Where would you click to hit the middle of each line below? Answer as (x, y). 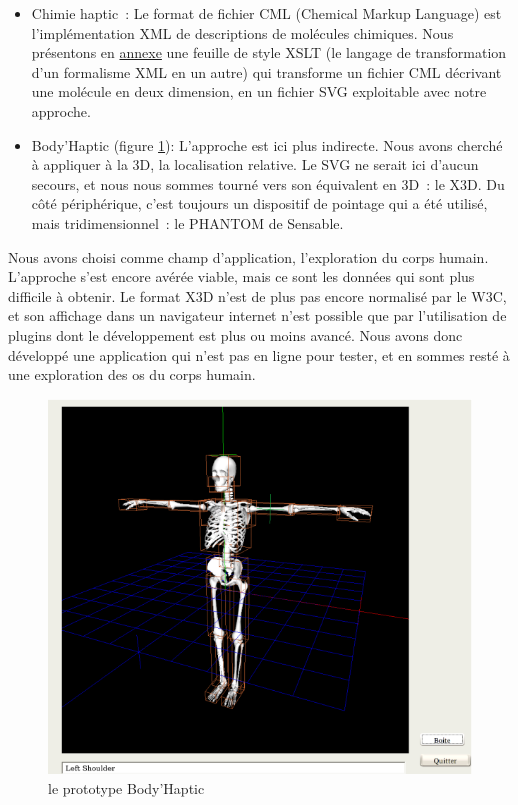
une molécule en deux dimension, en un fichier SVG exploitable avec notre (259, 91)
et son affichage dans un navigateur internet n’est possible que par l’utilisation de (257, 315)
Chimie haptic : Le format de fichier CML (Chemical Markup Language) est (266, 13)
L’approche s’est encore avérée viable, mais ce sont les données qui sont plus (241, 276)
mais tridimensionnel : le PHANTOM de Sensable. (187, 222)
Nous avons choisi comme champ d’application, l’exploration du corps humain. (248, 256)
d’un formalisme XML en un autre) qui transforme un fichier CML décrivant (266, 71)
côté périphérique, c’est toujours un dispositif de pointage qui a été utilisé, (259, 203)
